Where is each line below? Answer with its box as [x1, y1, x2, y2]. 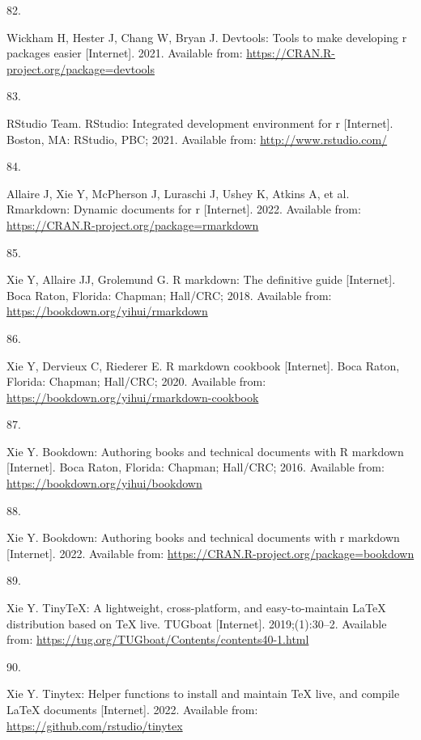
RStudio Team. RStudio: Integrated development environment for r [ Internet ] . [6, 114, 393, 131]
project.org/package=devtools [6, 60, 155, 77]
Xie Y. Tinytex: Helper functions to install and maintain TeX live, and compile [6, 685, 400, 702]
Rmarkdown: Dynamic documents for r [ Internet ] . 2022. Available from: [6, 201, 361, 218]
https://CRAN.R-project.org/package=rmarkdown [6, 216, 259, 233]
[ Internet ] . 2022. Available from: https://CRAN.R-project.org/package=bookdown [6, 544, 415, 561]
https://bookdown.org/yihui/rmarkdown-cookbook [6, 388, 259, 405]
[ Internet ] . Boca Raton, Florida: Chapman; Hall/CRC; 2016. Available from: [6, 459, 385, 476]
